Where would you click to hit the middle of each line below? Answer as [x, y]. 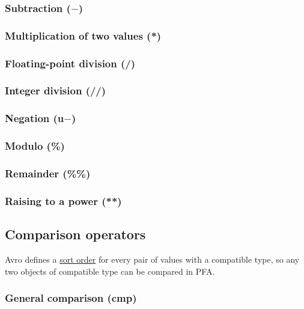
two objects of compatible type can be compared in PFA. [110, 271]
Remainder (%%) [48, 173]
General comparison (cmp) [71, 298]
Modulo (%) [35, 146]
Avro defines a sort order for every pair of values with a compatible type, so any [152, 259]
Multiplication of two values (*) [83, 35]
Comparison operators [75, 234]
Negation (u [35, 118]
